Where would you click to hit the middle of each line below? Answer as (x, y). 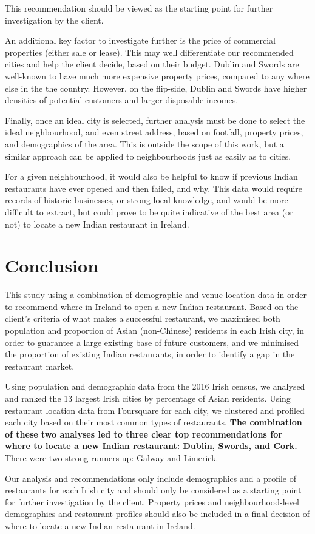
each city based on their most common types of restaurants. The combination (154, 422)
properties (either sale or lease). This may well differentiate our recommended (149, 52)
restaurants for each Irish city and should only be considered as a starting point (153, 490)
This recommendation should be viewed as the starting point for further (139, 8)
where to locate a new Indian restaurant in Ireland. (100, 525)
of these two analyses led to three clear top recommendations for (144, 434)
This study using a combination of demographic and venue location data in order (156, 295)
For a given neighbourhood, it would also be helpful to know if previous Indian (151, 176)
